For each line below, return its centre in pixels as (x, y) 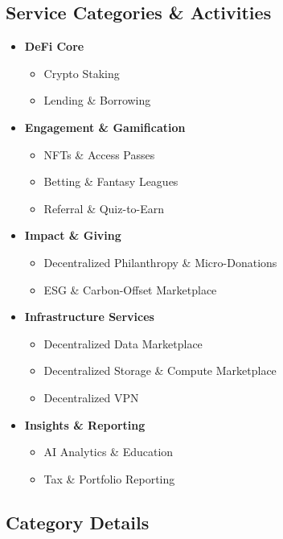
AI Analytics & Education (109, 452)
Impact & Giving (73, 235)
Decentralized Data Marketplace (123, 343)
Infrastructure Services (89, 317)
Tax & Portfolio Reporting (109, 478)
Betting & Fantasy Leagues (111, 181)
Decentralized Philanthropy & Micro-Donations (160, 262)
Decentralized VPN (91, 397)
